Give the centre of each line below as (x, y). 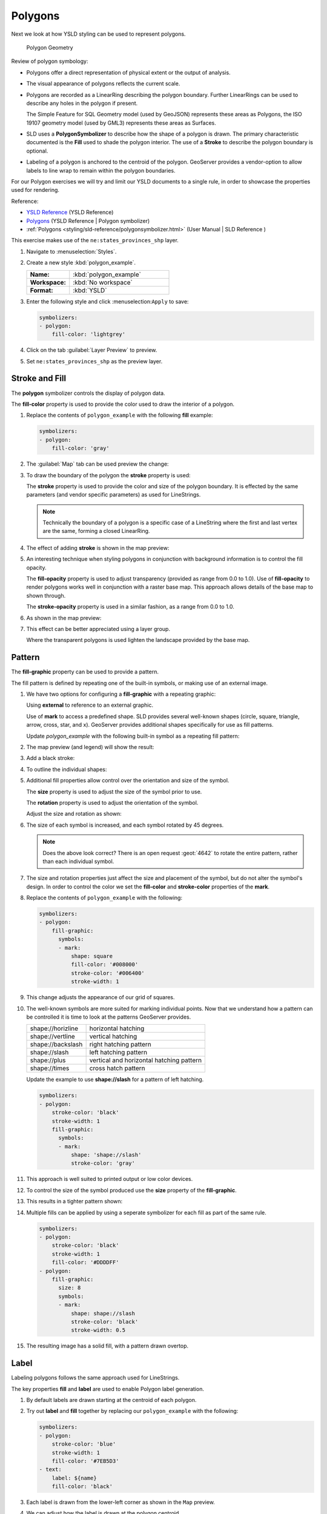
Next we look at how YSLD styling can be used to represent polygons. (98, 34)
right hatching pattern (120, 1045)
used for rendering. (35, 190)
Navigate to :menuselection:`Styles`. (71, 251)
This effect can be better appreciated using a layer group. (98, 629)
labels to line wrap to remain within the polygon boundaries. (101, 170)
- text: (50, 1469)
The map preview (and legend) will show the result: (90, 747)
